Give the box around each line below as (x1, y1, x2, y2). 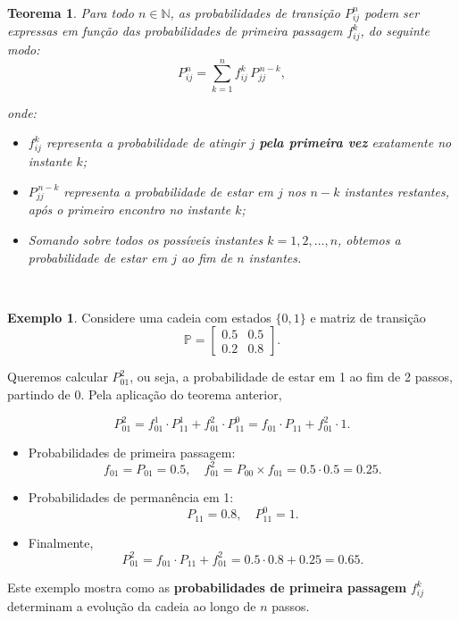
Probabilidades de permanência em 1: (28, 488, 234, 507)
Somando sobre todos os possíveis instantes (28, 231, 263, 249)
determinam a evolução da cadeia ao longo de (7, 596, 256, 615)
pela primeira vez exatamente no (259, 133, 452, 152)
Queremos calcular (7, 367, 108, 386)
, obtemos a (338, 231, 401, 249)
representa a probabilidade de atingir (46, 133, 246, 152)
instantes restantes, (344, 181, 449, 200)
